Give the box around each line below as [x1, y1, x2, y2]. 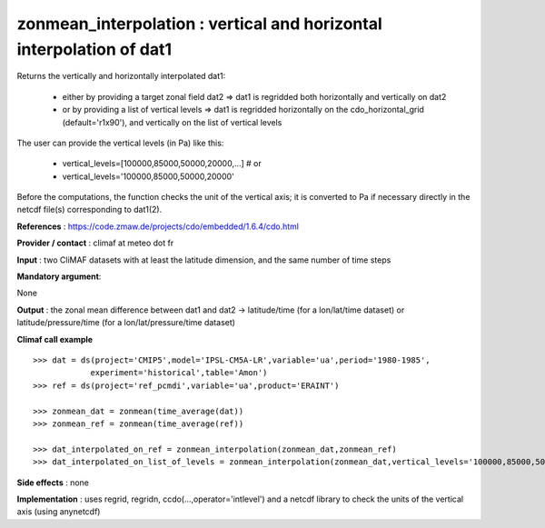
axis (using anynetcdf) [16, 506, 101, 517]
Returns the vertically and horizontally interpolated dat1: [16, 71, 226, 82]
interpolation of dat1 [16, 39, 173, 59]
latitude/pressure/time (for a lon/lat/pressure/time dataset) [16, 317, 236, 328]
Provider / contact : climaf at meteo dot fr [16, 237, 174, 249]
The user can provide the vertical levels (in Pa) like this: [16, 137, 224, 148]
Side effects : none [16, 477, 90, 488]
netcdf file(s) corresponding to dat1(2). [16, 204, 163, 215]
